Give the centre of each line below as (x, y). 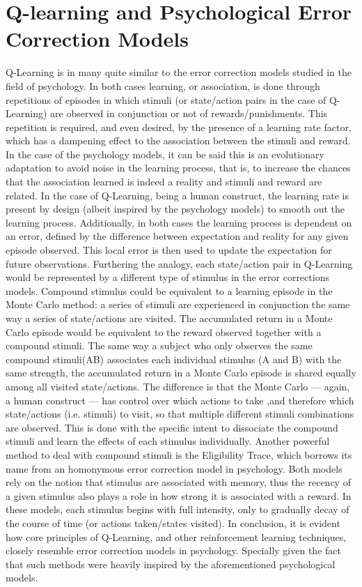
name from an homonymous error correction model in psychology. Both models (174, 468)
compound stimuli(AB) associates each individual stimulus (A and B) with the (174, 359)
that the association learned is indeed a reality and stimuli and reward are (164, 182)
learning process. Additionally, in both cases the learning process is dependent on (179, 222)
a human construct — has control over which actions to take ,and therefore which (180, 400)
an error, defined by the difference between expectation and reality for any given (177, 236)
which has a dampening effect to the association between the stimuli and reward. (178, 140)
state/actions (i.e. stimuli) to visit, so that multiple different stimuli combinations (180, 414)
